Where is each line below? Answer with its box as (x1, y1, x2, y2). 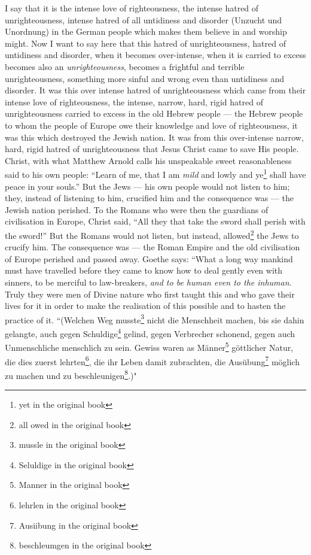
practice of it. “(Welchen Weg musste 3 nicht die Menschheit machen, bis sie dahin (5, 311, 304, 326)
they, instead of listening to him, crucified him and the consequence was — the (5, 192, 294, 204)
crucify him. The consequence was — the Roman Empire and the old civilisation (5, 241, 300, 253)
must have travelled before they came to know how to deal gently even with (5, 264, 283, 277)
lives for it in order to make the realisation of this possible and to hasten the (5, 299, 286, 312)
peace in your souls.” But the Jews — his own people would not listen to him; (5, 180, 290, 192)
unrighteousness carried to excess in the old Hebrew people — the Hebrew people (5, 107, 303, 120)
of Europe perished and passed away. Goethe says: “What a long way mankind (5, 252, 293, 265)
